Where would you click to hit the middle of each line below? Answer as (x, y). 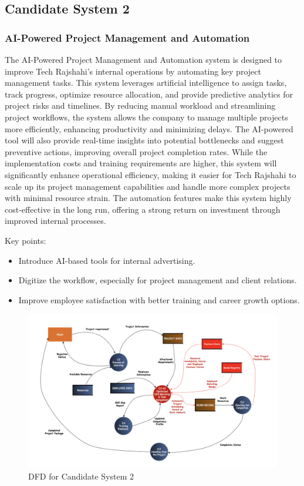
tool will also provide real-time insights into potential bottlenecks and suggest (144, 140)
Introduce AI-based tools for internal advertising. (107, 260)
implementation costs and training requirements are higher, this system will (141, 163)
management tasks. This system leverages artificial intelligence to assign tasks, (146, 83)
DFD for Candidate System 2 (81, 476)
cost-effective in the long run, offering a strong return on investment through (143, 209)
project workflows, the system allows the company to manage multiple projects (146, 117)
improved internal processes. (55, 221)
